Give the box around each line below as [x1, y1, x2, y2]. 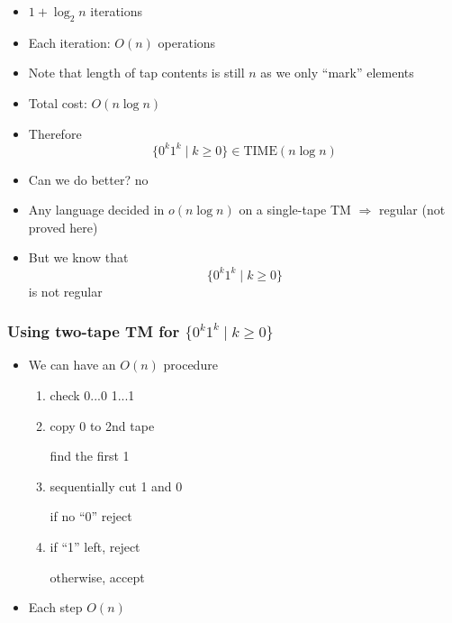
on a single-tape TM [239, 200, 351, 219]
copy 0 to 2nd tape [50, 416, 155, 435]
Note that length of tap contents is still [28, 63, 245, 82]
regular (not [378, 200, 446, 219]
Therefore [28, 124, 82, 142]
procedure [163, 355, 218, 374]
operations [158, 32, 216, 51]
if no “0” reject [50, 507, 132, 526]
